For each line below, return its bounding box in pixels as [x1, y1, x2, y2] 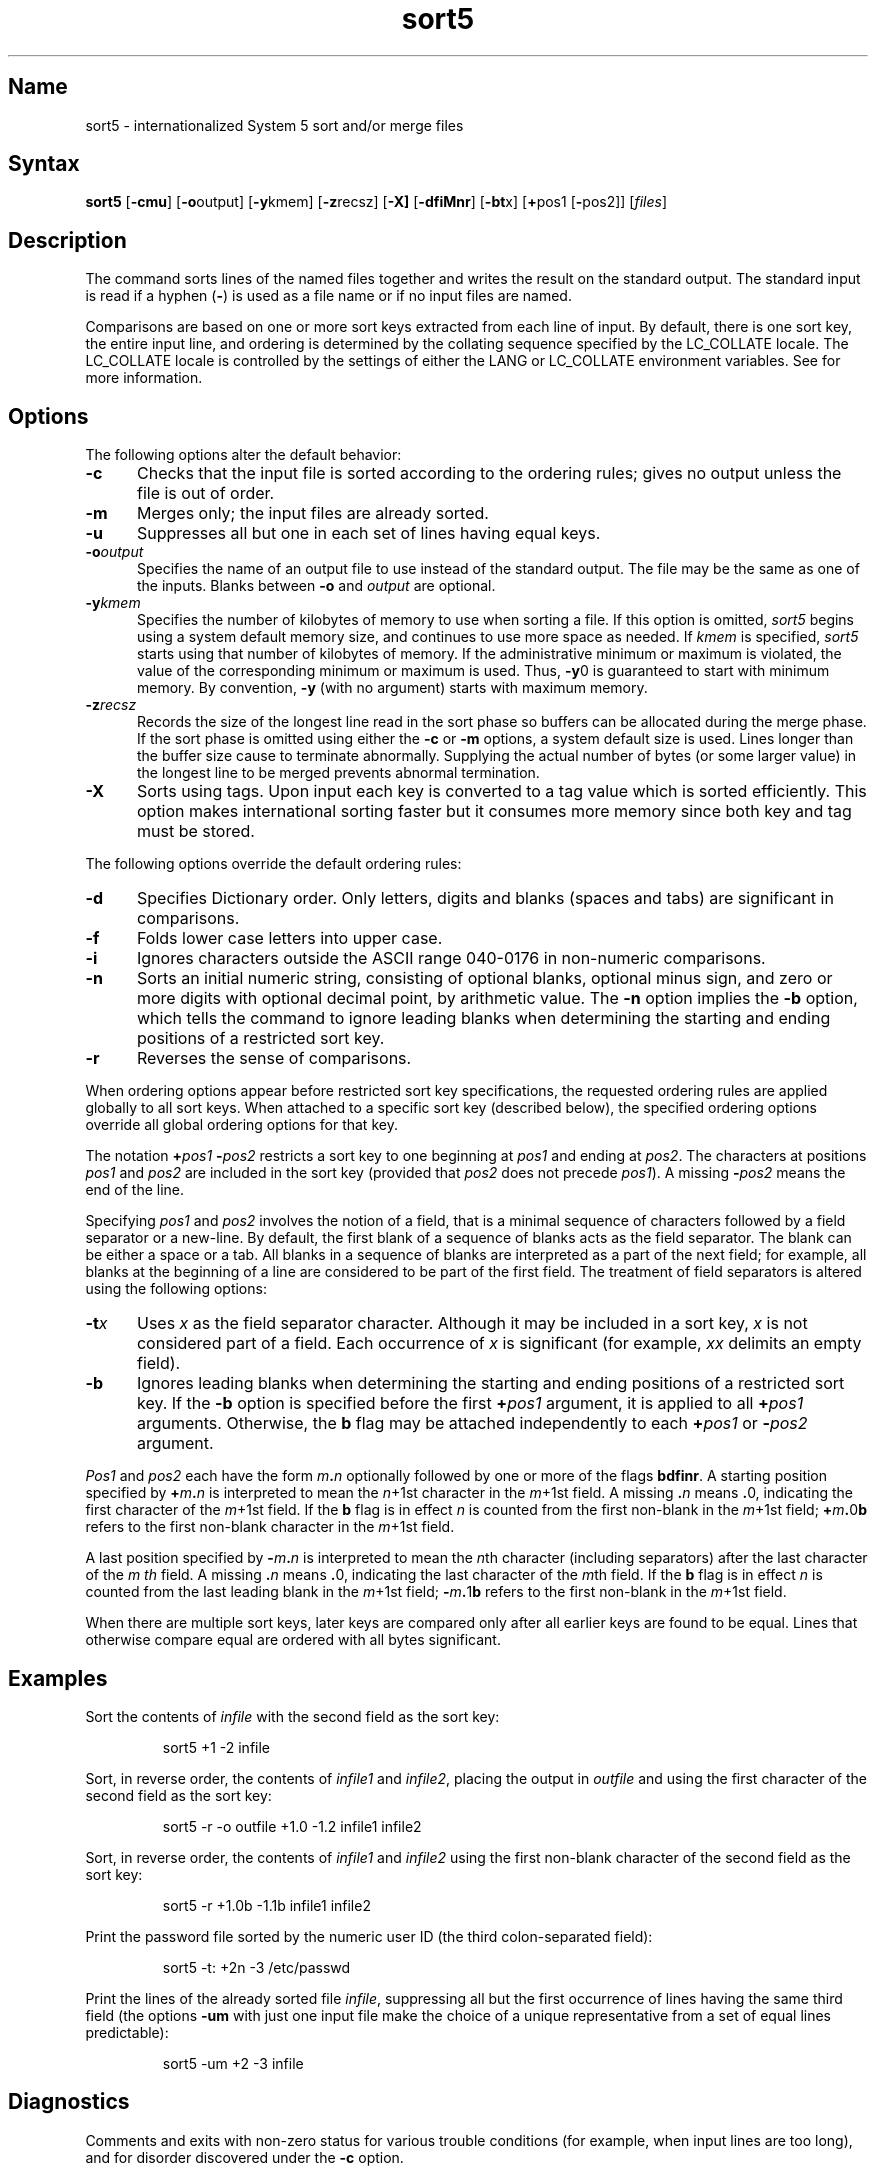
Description [8, 227, 127, 253]
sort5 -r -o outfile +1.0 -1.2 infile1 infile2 [162, 1817, 422, 1835]
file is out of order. [136, 483, 275, 504]
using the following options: [85, 1280, 267, 1298]
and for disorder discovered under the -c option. [85, 2148, 404, 2166]
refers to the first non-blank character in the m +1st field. [85, 1518, 455, 1536]
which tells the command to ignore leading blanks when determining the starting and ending [136, 1008, 831, 1029]
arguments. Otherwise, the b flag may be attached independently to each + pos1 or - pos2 [136, 1413, 808, 1434]
